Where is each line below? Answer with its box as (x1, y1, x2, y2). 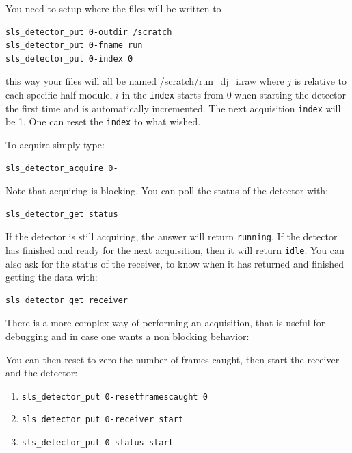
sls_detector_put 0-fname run (5, 40, 143, 51)
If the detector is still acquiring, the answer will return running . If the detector (5, 229, 338, 244)
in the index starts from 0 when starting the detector (122, 87, 347, 101)
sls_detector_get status (5, 209, 118, 219)
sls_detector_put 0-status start (21, 438, 174, 448)
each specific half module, (5, 87, 113, 101)
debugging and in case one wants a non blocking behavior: (5, 329, 249, 343)
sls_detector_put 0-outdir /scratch (5, 27, 172, 37)
